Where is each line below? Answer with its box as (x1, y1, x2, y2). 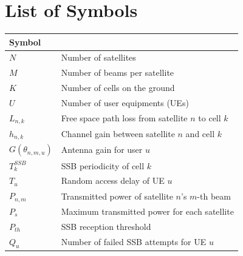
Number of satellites (61, 51, 136, 64)
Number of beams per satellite (61, 66, 174, 79)
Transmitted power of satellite (61, 189, 173, 202)
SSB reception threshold (61, 220, 151, 232)
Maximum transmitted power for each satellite (61, 204, 234, 217)
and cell (185, 127, 215, 140)
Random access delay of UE (61, 174, 165, 187)
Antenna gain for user (61, 143, 143, 156)
